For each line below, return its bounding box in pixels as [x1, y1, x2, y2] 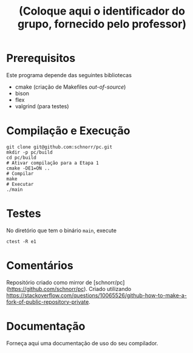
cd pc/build [6, 154, 36, 160]
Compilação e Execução [6, 124, 130, 138]
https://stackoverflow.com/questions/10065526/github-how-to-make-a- [6, 292, 187, 299]
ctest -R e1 [6, 238, 36, 244]
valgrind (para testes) [15, 102, 69, 110]
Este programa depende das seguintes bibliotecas [6, 71, 132, 78]
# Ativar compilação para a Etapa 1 [6, 160, 99, 166]
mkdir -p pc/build [6, 149, 53, 156]
